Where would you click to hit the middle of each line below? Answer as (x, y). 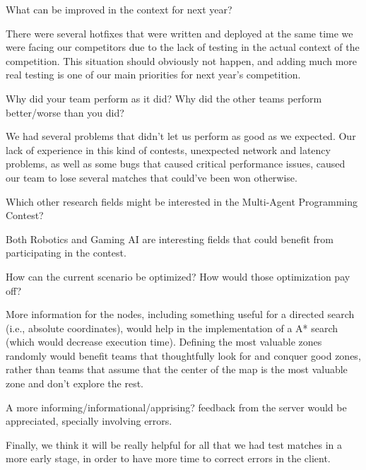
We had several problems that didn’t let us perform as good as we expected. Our (181, 136)
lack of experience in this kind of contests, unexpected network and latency (168, 149)
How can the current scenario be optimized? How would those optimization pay (178, 276)
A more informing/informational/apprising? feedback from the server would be (176, 407)
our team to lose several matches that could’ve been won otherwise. (152, 177)
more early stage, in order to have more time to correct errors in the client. (168, 458)
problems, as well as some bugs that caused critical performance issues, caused (176, 164)
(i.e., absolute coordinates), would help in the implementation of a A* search (172, 328)
